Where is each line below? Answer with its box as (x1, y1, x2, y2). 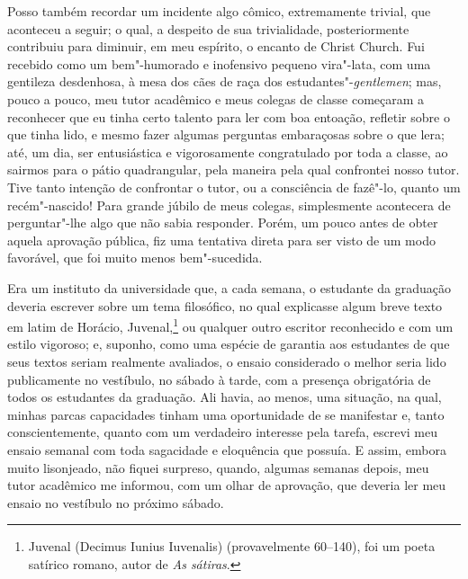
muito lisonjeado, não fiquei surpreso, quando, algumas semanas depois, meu (7, 458, 429, 477)
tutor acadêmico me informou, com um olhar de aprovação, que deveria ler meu (7, 476, 446, 494)
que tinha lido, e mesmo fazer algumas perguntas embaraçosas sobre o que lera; (7, 125, 445, 144)
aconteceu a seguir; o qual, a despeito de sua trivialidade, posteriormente (7, 19, 409, 38)
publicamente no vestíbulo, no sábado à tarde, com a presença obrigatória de (7, 370, 431, 388)
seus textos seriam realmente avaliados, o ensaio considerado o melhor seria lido (7, 352, 446, 370)
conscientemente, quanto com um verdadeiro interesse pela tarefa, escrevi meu (7, 423, 437, 441)
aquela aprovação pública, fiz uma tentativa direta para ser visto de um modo (7, 230, 436, 249)
